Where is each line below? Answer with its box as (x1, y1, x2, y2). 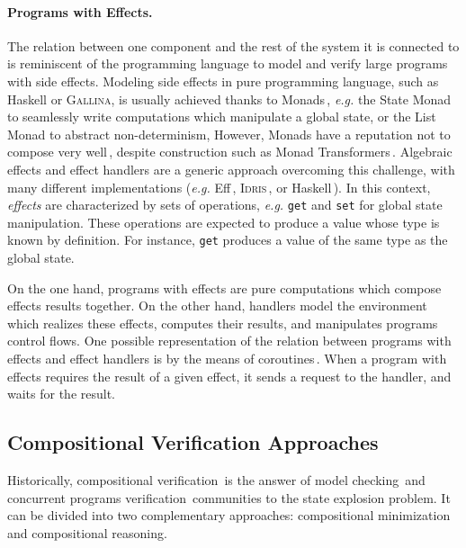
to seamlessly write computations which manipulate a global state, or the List (7, 107, 436, 126)
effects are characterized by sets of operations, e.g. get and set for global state (7, 195, 443, 214)
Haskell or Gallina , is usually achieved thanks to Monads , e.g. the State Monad (7, 89, 452, 108)
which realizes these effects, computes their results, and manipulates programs (7, 313, 438, 332)
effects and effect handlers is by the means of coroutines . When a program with (7, 349, 447, 368)
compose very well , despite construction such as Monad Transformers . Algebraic (7, 142, 453, 161)
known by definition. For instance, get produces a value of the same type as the (7, 230, 448, 249)
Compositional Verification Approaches (7, 428, 379, 456)
